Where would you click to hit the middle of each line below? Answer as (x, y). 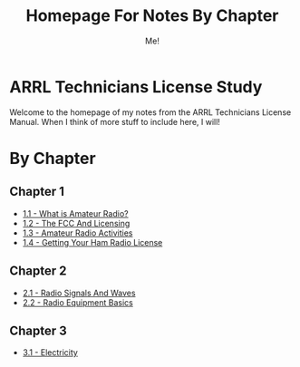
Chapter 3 (39, 330)
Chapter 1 (37, 192)
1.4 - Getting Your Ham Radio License (92, 242)
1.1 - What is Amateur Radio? (75, 213)
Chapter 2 (38, 271)
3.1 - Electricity (50, 353)
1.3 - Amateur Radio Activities (77, 233)
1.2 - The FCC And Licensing (76, 223)
